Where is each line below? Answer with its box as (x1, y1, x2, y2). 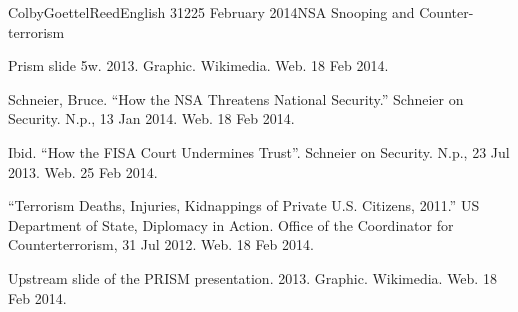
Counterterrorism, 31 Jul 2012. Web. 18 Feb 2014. (8, 234, 314, 255)
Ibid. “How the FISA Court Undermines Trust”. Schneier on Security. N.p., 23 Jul (8, 141, 510, 162)
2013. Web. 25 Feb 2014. (8, 161, 158, 182)
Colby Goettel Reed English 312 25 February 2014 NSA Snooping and (8, 2, 415, 22)
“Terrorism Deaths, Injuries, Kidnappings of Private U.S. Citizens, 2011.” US (8, 195, 480, 216)
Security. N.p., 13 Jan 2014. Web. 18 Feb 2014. (8, 108, 295, 129)
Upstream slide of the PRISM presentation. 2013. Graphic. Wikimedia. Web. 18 (8, 267, 497, 288)
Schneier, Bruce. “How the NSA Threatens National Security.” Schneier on (8, 88, 464, 109)
